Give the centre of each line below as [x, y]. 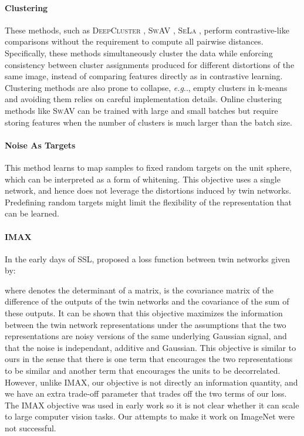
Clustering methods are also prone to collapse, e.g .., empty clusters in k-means [146, 87]
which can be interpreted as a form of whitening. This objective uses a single [143, 179]
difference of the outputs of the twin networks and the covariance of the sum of [147, 301]
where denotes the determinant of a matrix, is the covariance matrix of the [139, 290]
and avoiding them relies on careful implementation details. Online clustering [143, 99]
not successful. [31, 428]
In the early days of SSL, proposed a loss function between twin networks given [148, 258]
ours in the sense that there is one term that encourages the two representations [149, 359]
